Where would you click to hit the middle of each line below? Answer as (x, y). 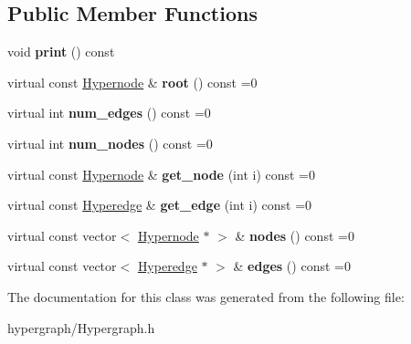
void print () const (61, 52)
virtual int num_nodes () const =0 (110, 143)
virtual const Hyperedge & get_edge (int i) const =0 (160, 205)
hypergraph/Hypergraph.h (81, 327)
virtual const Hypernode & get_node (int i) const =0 (161, 174)
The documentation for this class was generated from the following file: (206, 296)
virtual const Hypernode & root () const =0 (132, 82)
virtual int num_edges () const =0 (109, 113)
